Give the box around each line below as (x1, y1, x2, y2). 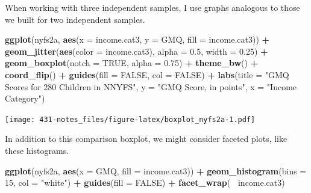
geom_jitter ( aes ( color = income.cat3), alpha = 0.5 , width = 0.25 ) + (5, 44, 268, 57)
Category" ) (5, 92, 45, 105)
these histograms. (5, 144, 69, 156)
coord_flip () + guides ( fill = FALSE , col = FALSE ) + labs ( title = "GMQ (5, 68, 289, 81)
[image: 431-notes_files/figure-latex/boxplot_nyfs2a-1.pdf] (5, 115, 256, 124)
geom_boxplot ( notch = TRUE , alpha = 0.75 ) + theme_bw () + (5, 57, 259, 69)
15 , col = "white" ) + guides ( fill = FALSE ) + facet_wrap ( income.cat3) (5, 176, 285, 189)
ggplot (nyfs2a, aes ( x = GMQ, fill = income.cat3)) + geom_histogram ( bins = (5, 164, 307, 177)
